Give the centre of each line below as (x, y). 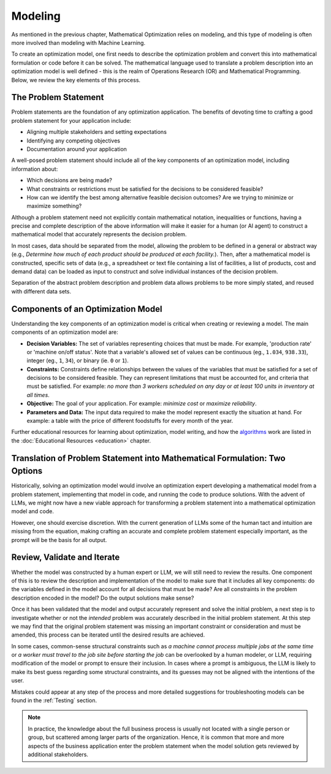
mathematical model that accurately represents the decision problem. (99, 234)
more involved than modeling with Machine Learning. (78, 42)
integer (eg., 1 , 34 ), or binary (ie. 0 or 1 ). (78, 361)
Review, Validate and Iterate (66, 558)
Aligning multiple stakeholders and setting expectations (97, 132)
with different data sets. (41, 291)
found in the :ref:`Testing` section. (54, 700)
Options (27, 471)
